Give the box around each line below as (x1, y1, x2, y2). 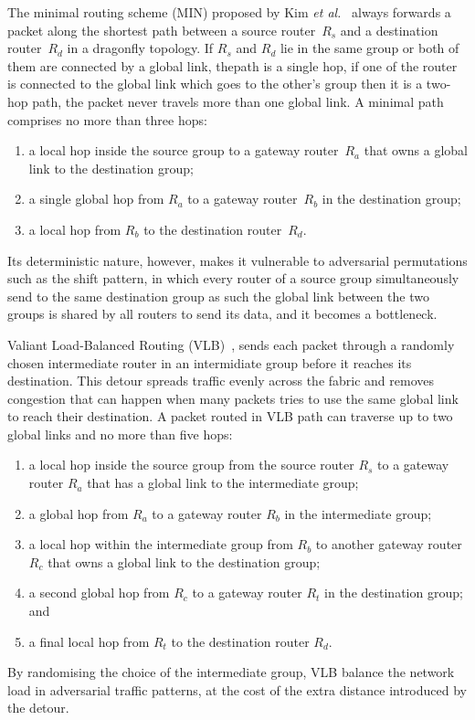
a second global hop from (28, 583, 170, 602)
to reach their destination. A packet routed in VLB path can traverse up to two (7, 407, 453, 426)
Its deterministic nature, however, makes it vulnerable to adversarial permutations (7, 250, 468, 270)
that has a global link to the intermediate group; (87, 473, 359, 492)
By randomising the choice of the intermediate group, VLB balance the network (7, 662, 455, 682)
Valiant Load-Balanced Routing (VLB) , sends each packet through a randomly (7, 334, 455, 354)
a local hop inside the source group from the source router (28, 455, 354, 474)
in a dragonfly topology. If (67, 38, 214, 58)
